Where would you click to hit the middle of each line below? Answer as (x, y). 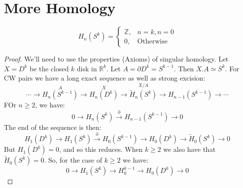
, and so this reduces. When (101, 149)
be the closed (49, 68)
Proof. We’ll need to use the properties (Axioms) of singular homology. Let (116, 59)
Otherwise (152, 41)
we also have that (189, 149)
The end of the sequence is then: (53, 127)
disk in (87, 68)
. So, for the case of (73, 160)
